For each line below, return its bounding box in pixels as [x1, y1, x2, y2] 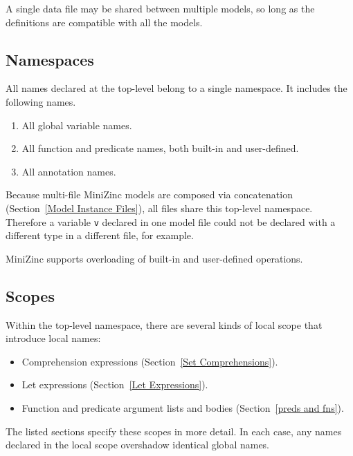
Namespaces [6, 48, 94, 70]
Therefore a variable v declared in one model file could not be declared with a [6, 214, 336, 229]
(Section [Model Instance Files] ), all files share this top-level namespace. [6, 200, 313, 215]
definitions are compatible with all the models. [6, 15, 203, 29]
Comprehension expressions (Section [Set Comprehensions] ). [21, 354, 278, 368]
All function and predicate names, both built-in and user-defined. [21, 141, 299, 155]
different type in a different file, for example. [6, 228, 194, 243]
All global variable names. [21, 117, 132, 132]
